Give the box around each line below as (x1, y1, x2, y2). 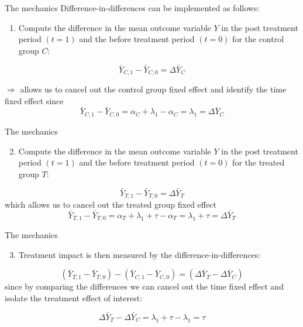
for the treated (232, 156, 285, 168)
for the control (232, 33, 284, 45)
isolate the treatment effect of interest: (5, 292, 143, 304)
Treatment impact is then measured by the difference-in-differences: (18, 248, 261, 260)
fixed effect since (5, 94, 64, 106)
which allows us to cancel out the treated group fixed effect (5, 198, 216, 210)
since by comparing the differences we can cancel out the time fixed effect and (5, 280, 284, 292)
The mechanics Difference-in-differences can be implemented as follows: (5, 2, 260, 13)
